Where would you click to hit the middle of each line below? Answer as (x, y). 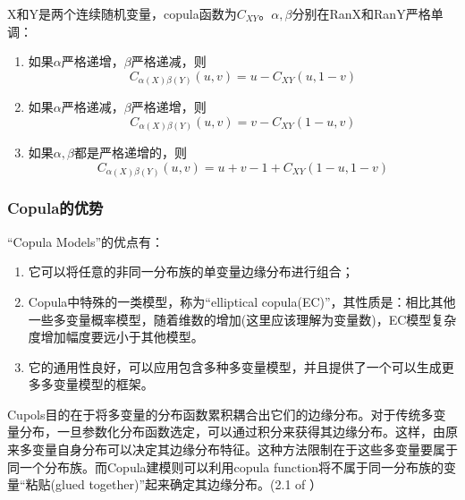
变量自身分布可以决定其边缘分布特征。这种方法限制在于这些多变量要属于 (245, 449)
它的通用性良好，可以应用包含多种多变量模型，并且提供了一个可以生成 (235, 366)
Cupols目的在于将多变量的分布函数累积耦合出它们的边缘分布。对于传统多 (220, 414)
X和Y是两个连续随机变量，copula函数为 (122, 13)
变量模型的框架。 (103, 384)
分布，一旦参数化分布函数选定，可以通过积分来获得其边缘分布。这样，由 (232, 432)
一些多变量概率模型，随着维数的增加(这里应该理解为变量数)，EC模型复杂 (242, 319)
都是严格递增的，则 (130, 153)
